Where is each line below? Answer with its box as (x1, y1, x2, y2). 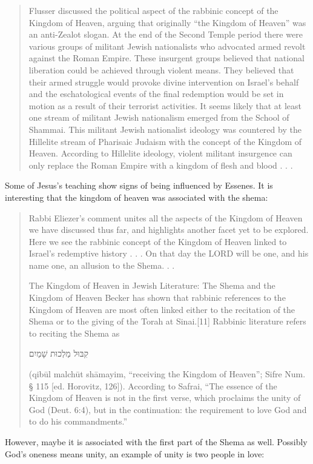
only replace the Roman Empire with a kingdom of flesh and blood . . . (28, 158, 293, 171)
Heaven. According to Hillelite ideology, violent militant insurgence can (28, 147, 292, 160)
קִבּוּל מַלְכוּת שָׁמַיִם (28, 347, 88, 360)
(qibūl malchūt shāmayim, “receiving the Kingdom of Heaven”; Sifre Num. (28, 368, 306, 380)
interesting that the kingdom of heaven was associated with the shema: (5, 190, 268, 203)
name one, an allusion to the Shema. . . (28, 258, 175, 271)
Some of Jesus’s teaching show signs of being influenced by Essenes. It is (5, 179, 273, 192)
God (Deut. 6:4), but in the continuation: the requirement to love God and (28, 403, 307, 415)
